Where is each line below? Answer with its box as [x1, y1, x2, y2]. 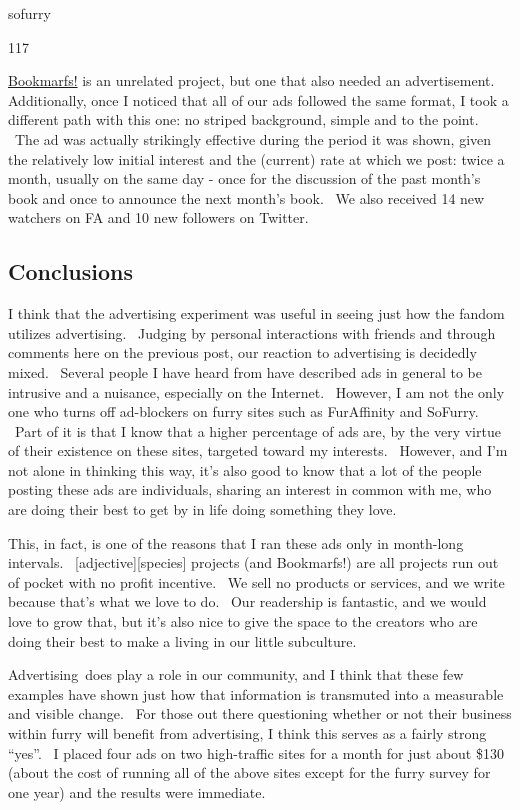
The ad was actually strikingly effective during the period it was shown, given [14, 128, 492, 149]
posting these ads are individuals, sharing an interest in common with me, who [8, 479, 492, 500]
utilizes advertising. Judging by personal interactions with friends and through [8, 322, 496, 343]
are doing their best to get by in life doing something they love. [8, 499, 397, 520]
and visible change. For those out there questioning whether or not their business [8, 703, 512, 724]
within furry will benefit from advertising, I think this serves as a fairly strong [8, 723, 487, 744]
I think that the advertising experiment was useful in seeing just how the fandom [8, 303, 505, 324]
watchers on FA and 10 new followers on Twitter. [8, 207, 309, 228]
